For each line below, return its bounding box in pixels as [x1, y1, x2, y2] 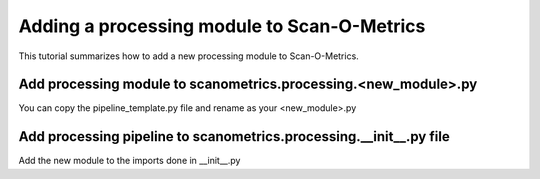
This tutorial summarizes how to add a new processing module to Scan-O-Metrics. [18, 50, 359, 62]
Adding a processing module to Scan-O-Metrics [18, 15, 426, 37]
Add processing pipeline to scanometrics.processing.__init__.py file [18, 128, 450, 145]
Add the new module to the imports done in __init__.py [18, 155, 241, 167]
